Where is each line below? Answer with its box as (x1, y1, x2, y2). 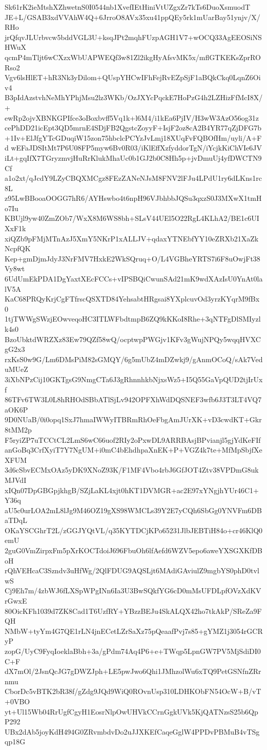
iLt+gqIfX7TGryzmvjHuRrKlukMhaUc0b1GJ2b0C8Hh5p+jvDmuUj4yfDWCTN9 (5, 152, 262, 163)
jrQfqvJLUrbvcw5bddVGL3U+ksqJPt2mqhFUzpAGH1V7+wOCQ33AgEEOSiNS (5, 31, 262, 42)
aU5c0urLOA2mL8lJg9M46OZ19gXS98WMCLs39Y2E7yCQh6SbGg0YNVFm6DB (5, 504, 262, 515)
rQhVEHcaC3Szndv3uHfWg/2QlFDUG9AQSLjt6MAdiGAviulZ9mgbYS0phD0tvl (5, 565, 259, 576)
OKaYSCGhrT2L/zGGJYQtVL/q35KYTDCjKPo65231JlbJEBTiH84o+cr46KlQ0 (5, 524, 263, 535)
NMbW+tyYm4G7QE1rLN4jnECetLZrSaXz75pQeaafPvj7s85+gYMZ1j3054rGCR (5, 625, 263, 636)
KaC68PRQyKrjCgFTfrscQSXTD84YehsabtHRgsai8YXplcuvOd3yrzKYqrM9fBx (5, 293, 260, 304)
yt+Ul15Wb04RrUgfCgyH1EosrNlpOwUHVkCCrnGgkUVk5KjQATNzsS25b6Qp (5, 706, 258, 717)
